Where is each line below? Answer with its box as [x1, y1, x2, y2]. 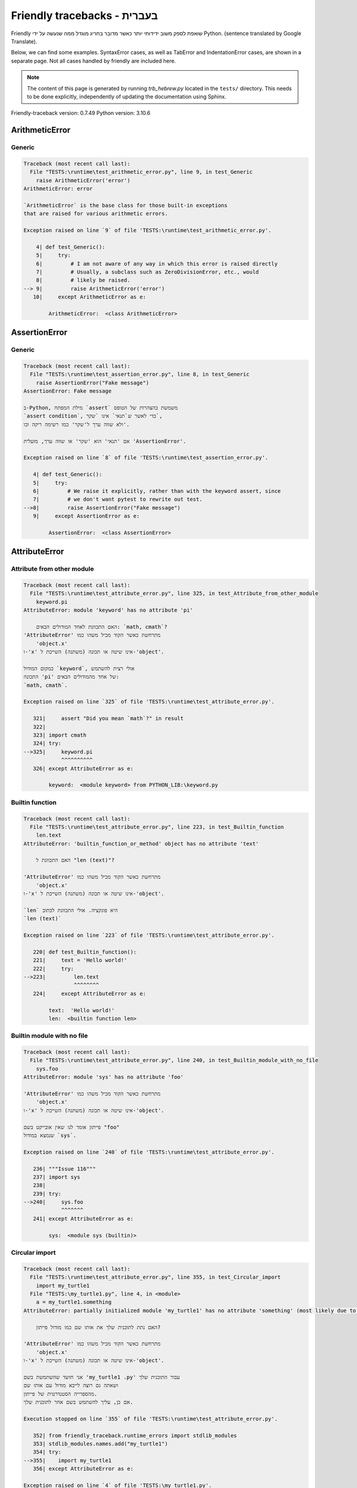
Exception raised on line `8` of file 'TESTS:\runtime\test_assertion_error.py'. [23, 454, 269, 461]
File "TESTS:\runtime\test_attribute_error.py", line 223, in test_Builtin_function [30, 823, 284, 830]
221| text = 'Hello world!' [33, 957, 127, 964]
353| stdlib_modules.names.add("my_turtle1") [33, 1440, 168, 1447]
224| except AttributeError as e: [33, 990, 146, 997]
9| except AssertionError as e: [33, 512, 140, 520]
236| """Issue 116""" [33, 1165, 96, 1172]
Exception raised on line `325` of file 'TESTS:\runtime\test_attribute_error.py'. [23, 698, 275, 705]
